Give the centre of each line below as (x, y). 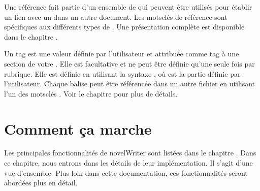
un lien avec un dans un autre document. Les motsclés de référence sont (116, 17)
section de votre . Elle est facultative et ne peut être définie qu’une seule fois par (129, 63)
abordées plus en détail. (41, 183)
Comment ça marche (78, 128)
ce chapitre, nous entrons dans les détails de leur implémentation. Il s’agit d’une (128, 163)
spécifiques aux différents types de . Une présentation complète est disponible (124, 27)
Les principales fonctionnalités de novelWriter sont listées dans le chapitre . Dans (130, 153)
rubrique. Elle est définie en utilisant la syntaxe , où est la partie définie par (122, 73)
